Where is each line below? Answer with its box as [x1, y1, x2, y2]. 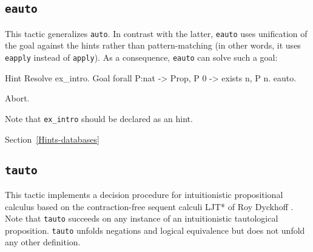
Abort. [5, 92, 30, 104]
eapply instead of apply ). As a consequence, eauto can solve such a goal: [5, 51, 278, 64]
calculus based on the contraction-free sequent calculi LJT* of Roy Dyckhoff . [5, 200, 294, 213]
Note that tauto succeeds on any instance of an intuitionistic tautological [5, 212, 278, 225]
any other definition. [5, 236, 81, 248]
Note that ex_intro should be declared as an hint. [5, 112, 193, 124]
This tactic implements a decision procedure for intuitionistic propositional [5, 188, 283, 200]
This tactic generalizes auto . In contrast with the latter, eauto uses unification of [5, 27, 308, 39]
